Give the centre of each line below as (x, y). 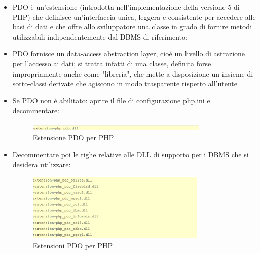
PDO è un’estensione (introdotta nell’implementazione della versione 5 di (126, 7)
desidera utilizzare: (42, 164)
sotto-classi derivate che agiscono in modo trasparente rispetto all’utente (125, 83)
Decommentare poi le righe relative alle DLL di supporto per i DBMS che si (131, 154)
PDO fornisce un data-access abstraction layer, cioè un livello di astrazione (129, 53)
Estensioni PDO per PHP (72, 245)
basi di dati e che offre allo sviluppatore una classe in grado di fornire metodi (132, 27)
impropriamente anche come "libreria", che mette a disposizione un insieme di (133, 73)
